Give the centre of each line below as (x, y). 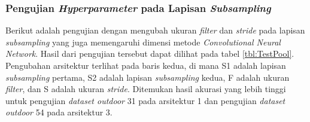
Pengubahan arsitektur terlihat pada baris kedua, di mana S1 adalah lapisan (146, 65)
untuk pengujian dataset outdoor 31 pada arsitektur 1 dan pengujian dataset (145, 100)
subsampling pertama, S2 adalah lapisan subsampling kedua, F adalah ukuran (148, 77)
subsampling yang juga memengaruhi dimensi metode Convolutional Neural (143, 42)
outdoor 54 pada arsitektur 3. (59, 112)
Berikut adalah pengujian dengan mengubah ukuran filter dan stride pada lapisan (155, 30)
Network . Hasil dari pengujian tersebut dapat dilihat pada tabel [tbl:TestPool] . (150, 54)
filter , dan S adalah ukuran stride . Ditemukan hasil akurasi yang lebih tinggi (146, 89)
